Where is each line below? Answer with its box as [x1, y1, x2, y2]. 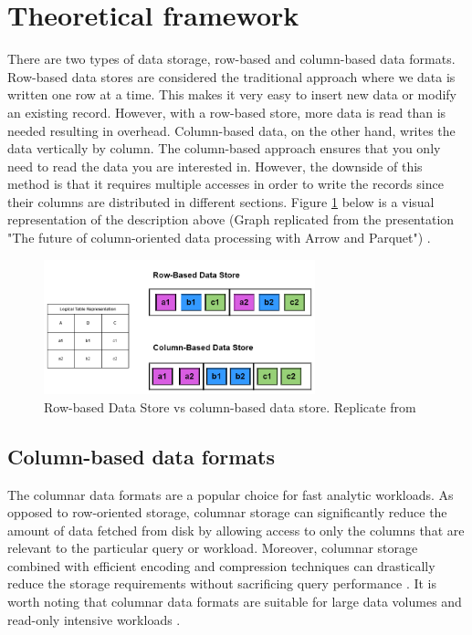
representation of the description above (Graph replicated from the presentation [7, 210, 455, 229]
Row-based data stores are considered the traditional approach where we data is [7, 67, 456, 86]
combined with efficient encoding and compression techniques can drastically [7, 556, 435, 575]
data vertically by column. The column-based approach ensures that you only [7, 139, 441, 158]
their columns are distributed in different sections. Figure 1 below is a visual [7, 192, 435, 211]
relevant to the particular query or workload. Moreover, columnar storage [7, 538, 418, 557]
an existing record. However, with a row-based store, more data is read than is [7, 102, 446, 121]
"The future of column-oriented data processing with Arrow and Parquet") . [7, 228, 431, 247]
